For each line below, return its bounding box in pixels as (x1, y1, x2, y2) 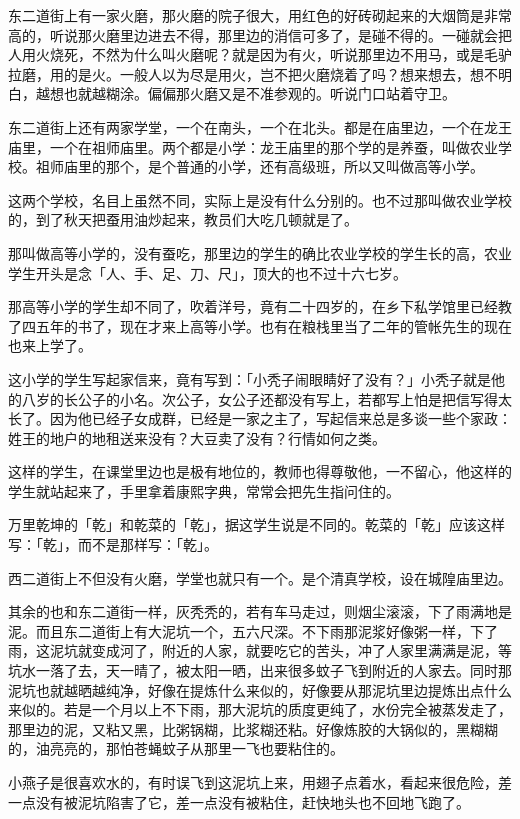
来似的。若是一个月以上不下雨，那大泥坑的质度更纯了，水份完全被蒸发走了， (8, 699, 512, 720)
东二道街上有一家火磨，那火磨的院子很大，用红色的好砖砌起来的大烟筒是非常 (8, 5, 512, 25)
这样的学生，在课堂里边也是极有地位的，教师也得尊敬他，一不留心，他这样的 (8, 461, 512, 482)
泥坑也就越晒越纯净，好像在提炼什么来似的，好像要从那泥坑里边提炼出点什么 (8, 679, 512, 700)
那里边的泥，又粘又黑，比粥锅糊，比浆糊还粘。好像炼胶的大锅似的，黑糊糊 (8, 718, 498, 739)
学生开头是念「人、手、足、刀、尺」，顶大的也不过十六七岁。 (8, 262, 407, 283)
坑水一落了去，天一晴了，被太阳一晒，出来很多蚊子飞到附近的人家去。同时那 (8, 660, 512, 681)
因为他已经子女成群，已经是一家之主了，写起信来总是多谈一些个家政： (49, 408, 512, 429)
